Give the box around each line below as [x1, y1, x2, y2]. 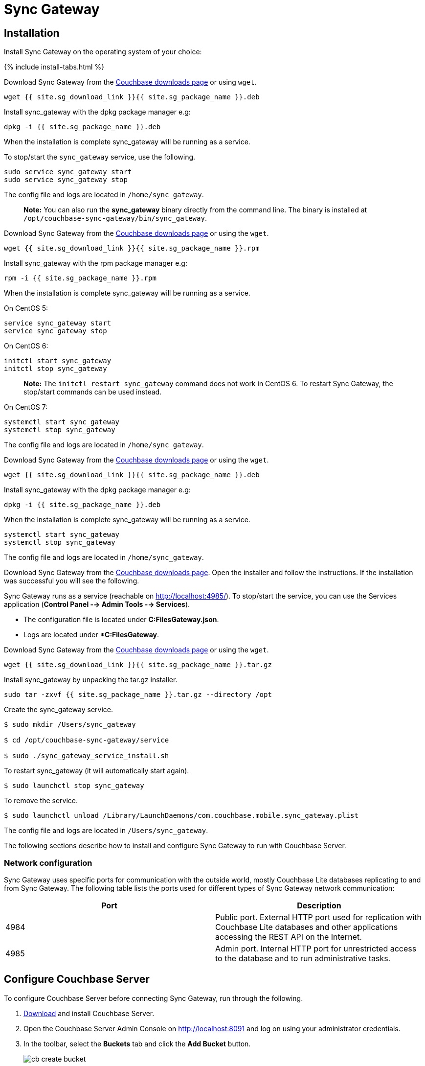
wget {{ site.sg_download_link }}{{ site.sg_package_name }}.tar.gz [4, 661, 272, 669]
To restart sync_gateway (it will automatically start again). [4, 766, 189, 775]
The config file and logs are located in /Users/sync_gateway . [4, 826, 208, 835]
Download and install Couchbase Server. [23, 1009, 155, 1018]
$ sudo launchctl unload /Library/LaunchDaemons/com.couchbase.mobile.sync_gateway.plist [4, 811, 358, 820]
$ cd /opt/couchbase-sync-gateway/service [4, 736, 169, 744]
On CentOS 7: [4, 403, 48, 412]
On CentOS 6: [4, 342, 48, 350]
